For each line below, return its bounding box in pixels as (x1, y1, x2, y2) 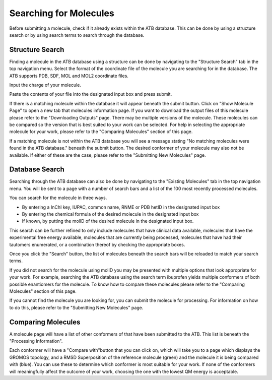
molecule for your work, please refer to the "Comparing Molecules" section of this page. (9, 129, 193, 135)
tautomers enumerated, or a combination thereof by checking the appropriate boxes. (9, 241, 185, 247)
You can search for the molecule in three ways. (9, 195, 107, 201)
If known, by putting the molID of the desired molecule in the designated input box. (22, 218, 194, 224)
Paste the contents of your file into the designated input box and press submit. (9, 91, 172, 97)
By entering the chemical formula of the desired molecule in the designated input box (22, 211, 199, 217)
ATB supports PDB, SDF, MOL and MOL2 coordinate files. (9, 73, 128, 79)
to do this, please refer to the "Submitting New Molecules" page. (9, 304, 144, 310)
